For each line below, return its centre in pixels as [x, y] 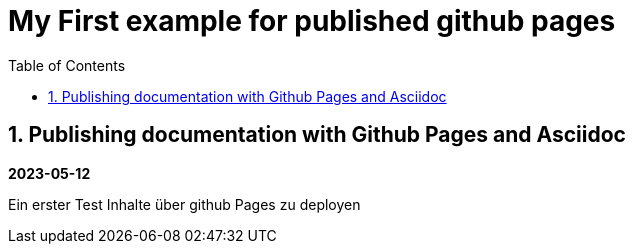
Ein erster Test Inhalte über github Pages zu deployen [184, 204]
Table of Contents [67, 65]
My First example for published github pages [312, 21]
